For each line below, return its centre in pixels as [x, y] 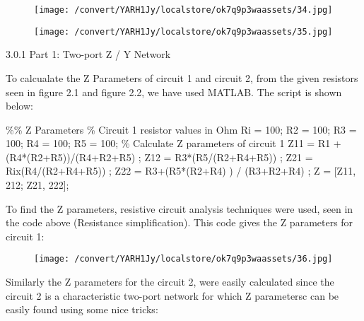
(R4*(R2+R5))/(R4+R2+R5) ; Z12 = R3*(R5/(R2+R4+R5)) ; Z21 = [159, 157]
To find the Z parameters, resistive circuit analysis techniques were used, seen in [180, 208]
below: [19, 106]
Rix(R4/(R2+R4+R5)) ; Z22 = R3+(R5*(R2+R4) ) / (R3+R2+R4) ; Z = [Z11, [181, 171]
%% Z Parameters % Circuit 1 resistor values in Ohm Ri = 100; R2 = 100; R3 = [181, 129]
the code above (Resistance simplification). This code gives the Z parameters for [180, 222]
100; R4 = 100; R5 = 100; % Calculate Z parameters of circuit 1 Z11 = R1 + [174, 143]
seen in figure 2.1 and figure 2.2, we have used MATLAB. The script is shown [174, 92]
